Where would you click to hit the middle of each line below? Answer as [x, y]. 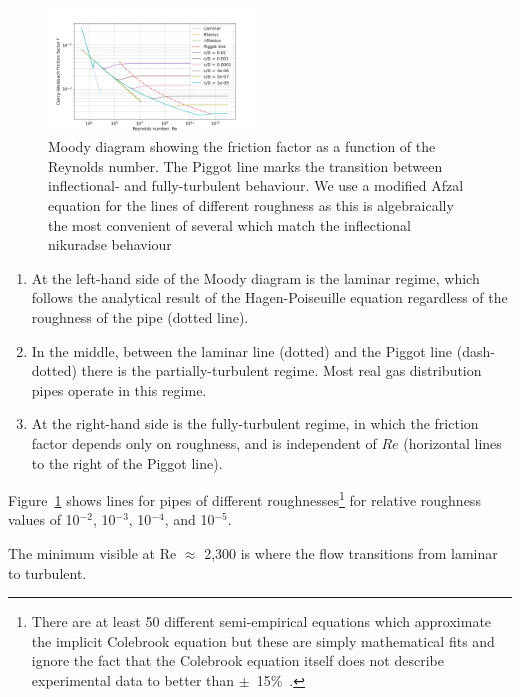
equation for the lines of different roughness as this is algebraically [251, 205]
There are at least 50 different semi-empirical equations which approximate [261, 621]
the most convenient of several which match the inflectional [229, 224]
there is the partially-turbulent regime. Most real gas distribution [281, 370]
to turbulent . [47, 572]
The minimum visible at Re [92, 552]
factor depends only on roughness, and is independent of [204, 442]
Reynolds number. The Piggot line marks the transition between [245, 165]
